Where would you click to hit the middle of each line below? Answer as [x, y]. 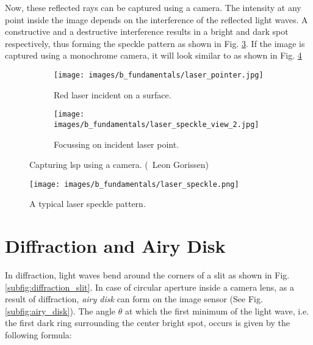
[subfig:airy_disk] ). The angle [60, 310]
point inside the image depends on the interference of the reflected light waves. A [156, 19]
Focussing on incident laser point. [117, 144]
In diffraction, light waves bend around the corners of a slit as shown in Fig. [147, 275]
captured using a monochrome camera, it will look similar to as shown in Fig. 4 [153, 55]
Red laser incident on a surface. [113, 94]
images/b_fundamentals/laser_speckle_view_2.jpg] [156, 124]
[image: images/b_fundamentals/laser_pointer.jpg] [159, 75]
